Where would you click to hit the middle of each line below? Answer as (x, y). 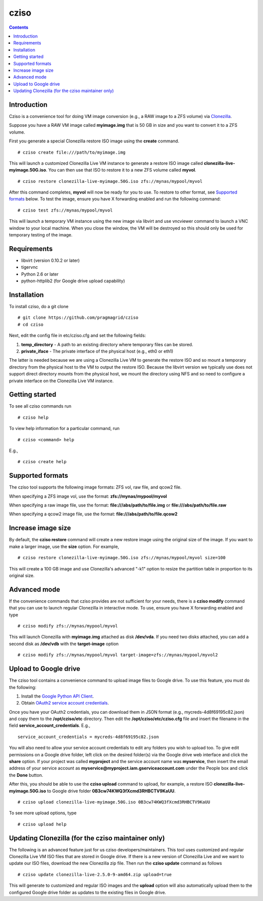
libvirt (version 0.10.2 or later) (50, 260)
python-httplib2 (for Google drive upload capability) (73, 281)
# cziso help (33, 417)
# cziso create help (42, 462)
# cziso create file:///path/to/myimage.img (72, 152)
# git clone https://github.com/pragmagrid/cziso (78, 318)
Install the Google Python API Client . (57, 696)
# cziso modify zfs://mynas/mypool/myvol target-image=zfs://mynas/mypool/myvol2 (118, 655)
